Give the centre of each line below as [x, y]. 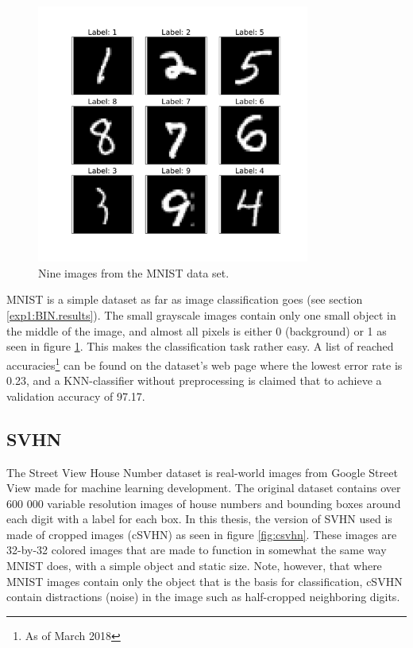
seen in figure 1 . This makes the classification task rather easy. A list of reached [200, 346]
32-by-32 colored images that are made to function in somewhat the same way [197, 550]
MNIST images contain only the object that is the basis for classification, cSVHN [205, 581]
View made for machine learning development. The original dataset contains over [204, 488]
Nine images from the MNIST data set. [134, 272]
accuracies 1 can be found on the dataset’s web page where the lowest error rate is [205, 363]
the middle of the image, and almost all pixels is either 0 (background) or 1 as [197, 330]
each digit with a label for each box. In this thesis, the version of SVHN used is [199, 519]
